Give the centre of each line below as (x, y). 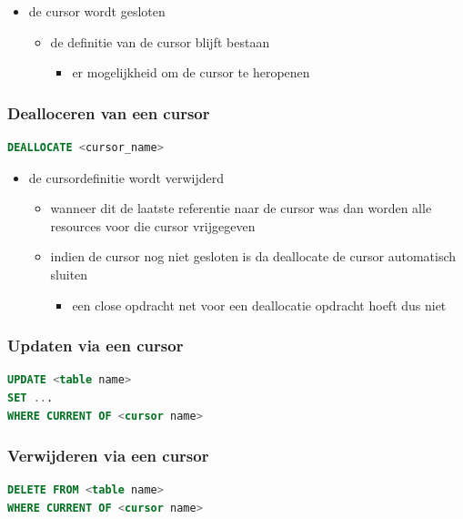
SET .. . (30, 397)
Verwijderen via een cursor (108, 456)
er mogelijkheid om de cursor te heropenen (191, 72)
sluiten (69, 274)
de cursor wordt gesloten (97, 11)
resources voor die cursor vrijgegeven (153, 225)
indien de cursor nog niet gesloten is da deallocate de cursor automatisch (253, 256)
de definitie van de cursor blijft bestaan (160, 41)
